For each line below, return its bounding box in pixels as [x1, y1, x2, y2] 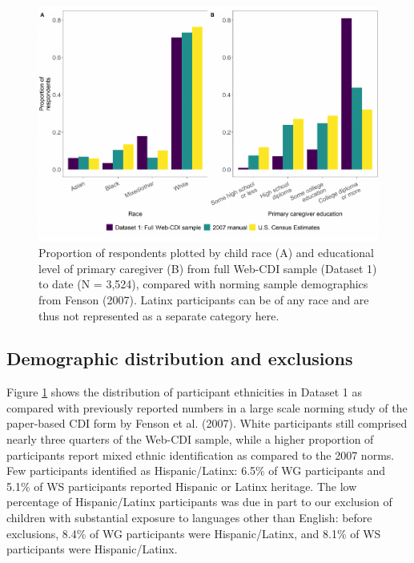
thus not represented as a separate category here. [38, 307, 279, 324]
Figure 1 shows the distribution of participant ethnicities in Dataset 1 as [6, 384, 362, 400]
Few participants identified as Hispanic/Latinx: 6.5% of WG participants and [6, 462, 386, 479]
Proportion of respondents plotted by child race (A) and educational [38, 244, 375, 261]
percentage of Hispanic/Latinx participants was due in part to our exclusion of [6, 493, 392, 510]
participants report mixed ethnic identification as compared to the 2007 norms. [6, 446, 395, 463]
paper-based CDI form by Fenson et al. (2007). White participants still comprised [6, 415, 408, 432]
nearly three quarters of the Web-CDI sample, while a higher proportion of [6, 431, 374, 448]
